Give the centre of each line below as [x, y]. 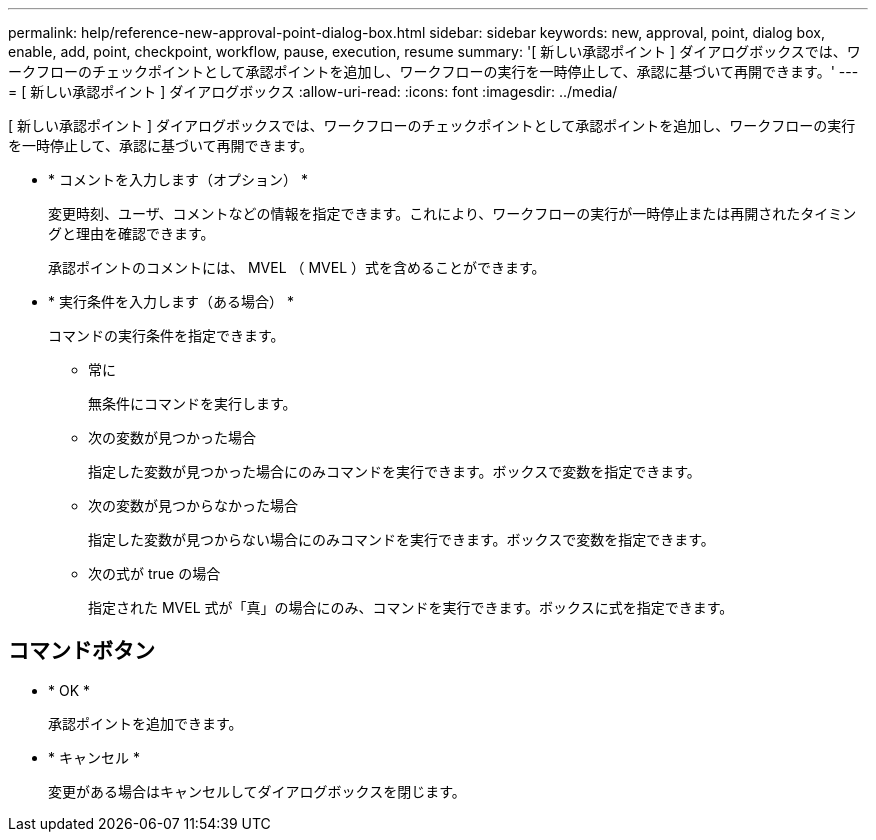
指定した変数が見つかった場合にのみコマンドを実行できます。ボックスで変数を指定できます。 [394, 471]
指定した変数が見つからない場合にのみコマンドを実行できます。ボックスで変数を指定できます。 [401, 539]
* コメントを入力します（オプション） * [178, 179]
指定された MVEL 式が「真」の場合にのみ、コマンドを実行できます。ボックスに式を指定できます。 [411, 607]
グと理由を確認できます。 [131, 233]
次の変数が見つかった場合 [172, 437]
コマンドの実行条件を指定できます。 [166, 335]
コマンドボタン [81, 651]
